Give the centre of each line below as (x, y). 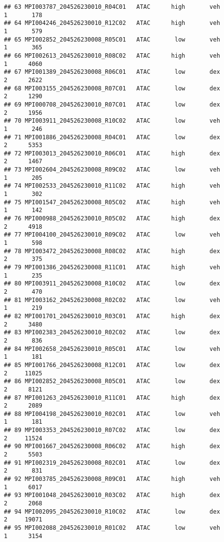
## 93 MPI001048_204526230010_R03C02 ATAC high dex (112, 495)
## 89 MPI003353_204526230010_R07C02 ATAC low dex (112, 430)
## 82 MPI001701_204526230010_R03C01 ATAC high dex (112, 316)
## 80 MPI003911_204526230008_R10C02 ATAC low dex (112, 284)
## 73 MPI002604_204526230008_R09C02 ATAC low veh (112, 170)
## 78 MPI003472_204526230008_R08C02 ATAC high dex (112, 251)
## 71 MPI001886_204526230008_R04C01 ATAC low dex (112, 137)
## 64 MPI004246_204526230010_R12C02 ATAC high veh (112, 23)
